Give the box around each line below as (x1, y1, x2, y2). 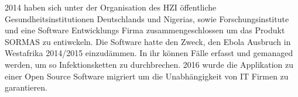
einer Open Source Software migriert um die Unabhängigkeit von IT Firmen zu (5, 70, 289, 82)
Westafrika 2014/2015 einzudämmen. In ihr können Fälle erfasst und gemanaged (5, 47, 293, 59)
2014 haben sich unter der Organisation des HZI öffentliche (5, 1, 217, 13)
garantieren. (5, 81, 47, 93)
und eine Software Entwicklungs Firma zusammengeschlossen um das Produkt (5, 24, 285, 36)
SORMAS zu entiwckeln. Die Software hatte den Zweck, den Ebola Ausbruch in (5, 35, 291, 47)
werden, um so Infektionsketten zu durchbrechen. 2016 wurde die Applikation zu (5, 58, 294, 70)
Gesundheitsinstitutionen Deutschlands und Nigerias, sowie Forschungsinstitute (5, 12, 289, 25)
